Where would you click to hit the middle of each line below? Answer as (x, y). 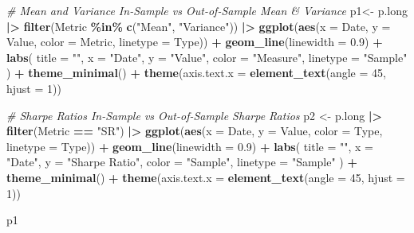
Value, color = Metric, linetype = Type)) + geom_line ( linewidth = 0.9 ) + (195, 42)
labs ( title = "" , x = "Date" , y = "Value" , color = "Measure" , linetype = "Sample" (207, 57)
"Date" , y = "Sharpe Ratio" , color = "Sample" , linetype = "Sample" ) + (182, 162)
